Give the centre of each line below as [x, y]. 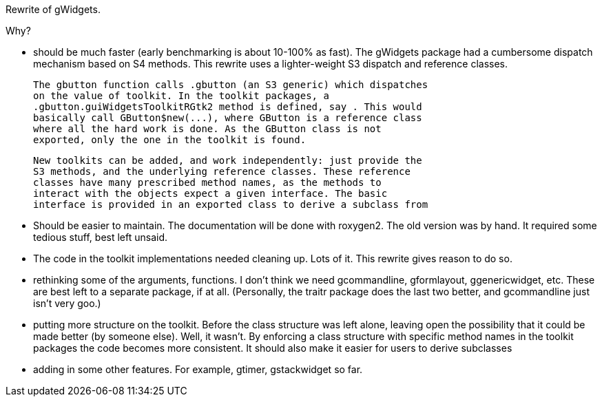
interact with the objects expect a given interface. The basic [210, 193]
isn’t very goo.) [67, 303]
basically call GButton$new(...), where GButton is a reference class [228, 118]
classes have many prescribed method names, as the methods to [207, 182]
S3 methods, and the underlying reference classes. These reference [222, 171]
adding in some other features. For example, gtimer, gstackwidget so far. [198, 369]
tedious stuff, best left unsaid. [101, 237]
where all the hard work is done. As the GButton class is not [207, 129]
